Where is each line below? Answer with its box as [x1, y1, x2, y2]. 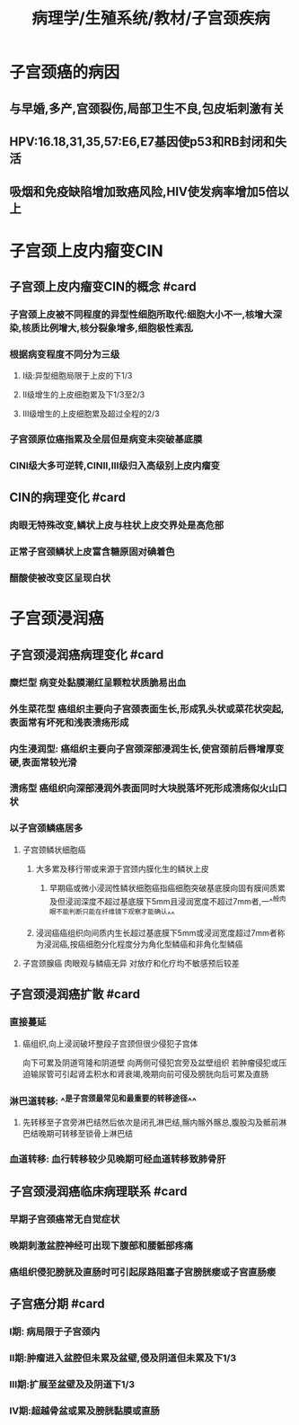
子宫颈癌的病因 [9, 62, 120, 83]
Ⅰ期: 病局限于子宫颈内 [9, 1325, 101, 1338]
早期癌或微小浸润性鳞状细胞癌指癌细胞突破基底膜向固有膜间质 [48, 882, 278, 893]
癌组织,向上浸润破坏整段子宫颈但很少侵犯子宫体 [22, 1038, 198, 1048]
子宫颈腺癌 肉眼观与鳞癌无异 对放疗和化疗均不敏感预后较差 [22, 958, 240, 969]
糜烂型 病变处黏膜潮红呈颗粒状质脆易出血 [9, 676, 187, 689]
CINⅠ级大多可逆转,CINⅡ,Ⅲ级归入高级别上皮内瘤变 [9, 459, 220, 472]
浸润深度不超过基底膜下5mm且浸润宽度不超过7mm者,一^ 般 [65, 894, 280, 906]
